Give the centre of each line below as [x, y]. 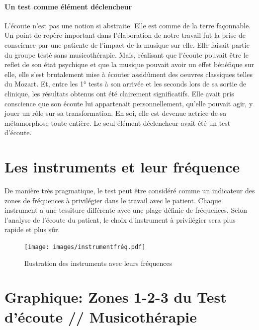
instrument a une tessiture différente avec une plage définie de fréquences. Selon [126, 210]
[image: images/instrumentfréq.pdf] [85, 247]
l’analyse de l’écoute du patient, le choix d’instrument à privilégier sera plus [120, 219]
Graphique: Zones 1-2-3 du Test [116, 297]
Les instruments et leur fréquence [122, 167]
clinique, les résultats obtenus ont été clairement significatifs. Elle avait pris [119, 93]
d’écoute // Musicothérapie [101, 316]
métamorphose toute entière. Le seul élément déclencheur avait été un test [118, 123]
